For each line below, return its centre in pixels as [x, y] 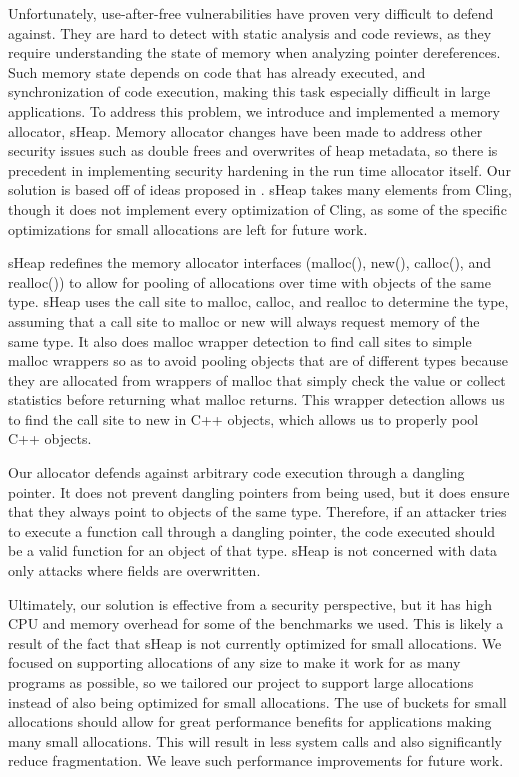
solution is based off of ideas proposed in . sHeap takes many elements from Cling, [260, 189]
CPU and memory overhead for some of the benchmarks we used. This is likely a [256, 623]
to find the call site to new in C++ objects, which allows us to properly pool [243, 418]
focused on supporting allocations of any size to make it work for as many [234, 662]
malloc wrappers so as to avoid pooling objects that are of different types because [258, 360]
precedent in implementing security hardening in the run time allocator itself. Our [259, 169]
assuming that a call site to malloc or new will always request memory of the [244, 320]
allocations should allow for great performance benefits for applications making [250, 721]
